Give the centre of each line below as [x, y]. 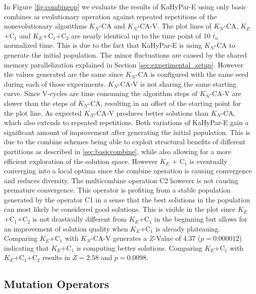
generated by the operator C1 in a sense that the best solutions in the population [127, 199]
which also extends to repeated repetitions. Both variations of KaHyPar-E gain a [126, 122]
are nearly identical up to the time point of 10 [141, 35]
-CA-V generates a [119, 238]
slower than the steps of [40, 103]
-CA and [112, 26]
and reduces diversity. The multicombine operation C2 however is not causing [121, 180]
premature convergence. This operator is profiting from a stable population [117, 190]
